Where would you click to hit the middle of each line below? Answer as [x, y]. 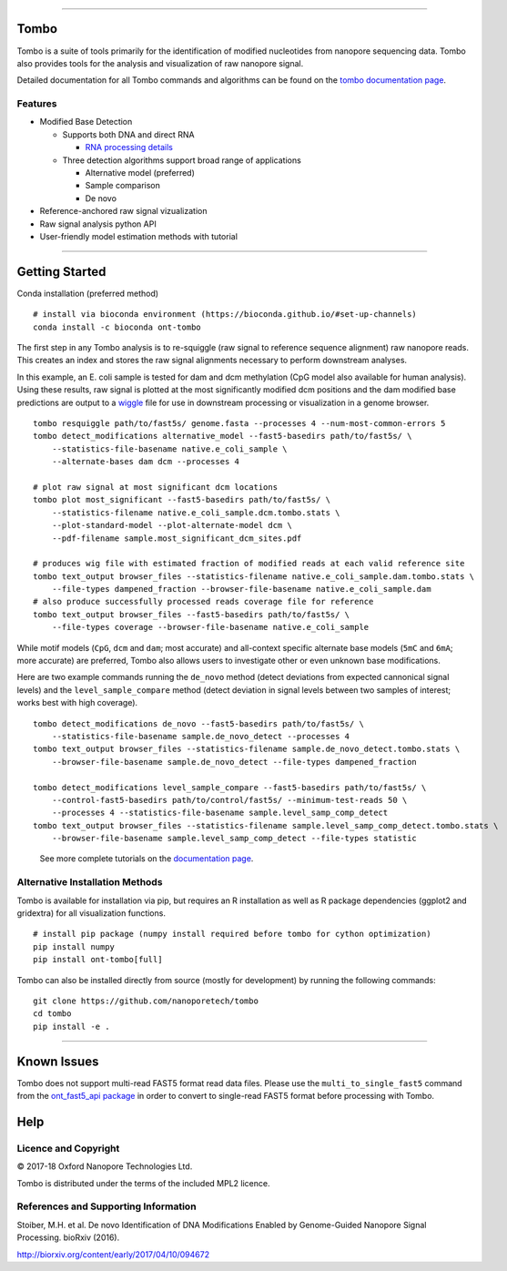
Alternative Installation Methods [90, 882]
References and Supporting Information [106, 1206]
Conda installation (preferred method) [88, 293]
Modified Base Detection [86, 122]
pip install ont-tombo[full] [98, 960]
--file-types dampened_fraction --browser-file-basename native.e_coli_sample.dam [241, 589]
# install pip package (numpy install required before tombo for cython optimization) [232, 934]
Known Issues [58, 1061]
